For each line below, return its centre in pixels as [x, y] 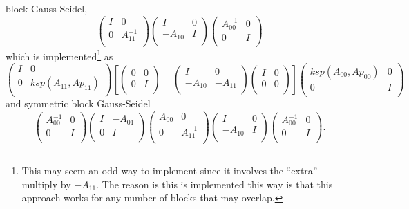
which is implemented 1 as [59, 55]
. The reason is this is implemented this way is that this [215, 184]
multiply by [46, 184]
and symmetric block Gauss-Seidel [78, 103]
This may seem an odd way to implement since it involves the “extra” [170, 171]
